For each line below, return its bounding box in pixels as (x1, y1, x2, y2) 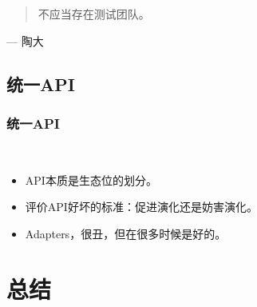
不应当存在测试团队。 (38, 6, 150, 22)
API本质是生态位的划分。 (25, 171, 157, 188)
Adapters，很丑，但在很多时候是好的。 (25, 225, 227, 241)
